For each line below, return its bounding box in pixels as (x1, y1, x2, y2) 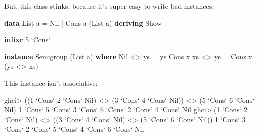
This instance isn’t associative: (4, 77, 98, 88)
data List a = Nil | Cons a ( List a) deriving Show (4, 17, 162, 28)
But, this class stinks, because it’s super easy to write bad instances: (4, 1, 214, 11)
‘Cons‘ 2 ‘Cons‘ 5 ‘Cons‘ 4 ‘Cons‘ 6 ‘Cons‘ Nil (4, 124, 144, 134)
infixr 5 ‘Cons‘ (4, 34, 51, 45)
